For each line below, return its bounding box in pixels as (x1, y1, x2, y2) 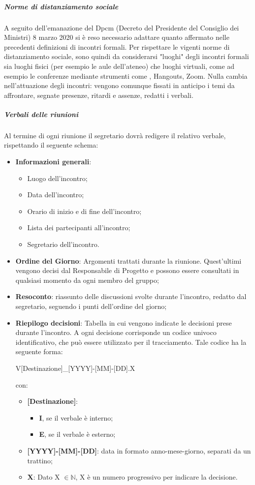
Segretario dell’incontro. (27, 239, 99, 249)
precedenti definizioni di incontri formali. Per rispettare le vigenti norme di (4, 41, 230, 52)
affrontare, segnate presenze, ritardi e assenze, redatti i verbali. (4, 90, 193, 100)
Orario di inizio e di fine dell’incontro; (27, 206, 142, 216)
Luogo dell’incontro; (27, 173, 88, 183)
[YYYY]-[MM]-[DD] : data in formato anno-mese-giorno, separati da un (27, 445, 251, 455)
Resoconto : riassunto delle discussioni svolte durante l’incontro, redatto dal (15, 291, 247, 302)
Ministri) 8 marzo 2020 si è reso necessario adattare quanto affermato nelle (4, 32, 229, 42)
